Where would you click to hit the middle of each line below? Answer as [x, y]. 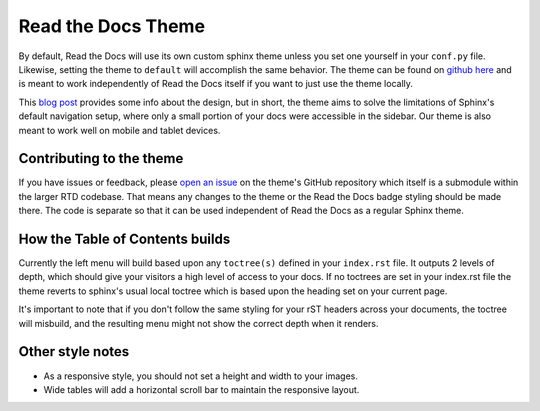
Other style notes [74, 351]
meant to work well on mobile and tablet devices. [119, 130]
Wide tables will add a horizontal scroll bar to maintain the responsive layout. [201, 389]
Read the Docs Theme [111, 26]
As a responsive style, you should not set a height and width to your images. [201, 376]
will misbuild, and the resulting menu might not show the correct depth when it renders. [198, 323]
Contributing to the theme [101, 158]
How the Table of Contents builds [124, 239]
